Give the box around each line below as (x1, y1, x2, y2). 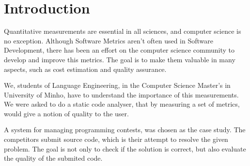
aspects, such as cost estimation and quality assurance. (4, 64, 167, 74)
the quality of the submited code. (4, 153, 103, 163)
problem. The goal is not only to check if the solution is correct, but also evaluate (4, 143, 246, 153)
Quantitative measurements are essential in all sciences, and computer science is (4, 26, 241, 36)
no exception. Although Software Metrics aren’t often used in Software (4, 35, 213, 45)
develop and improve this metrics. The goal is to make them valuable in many (4, 54, 235, 64)
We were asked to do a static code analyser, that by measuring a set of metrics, (4, 99, 240, 109)
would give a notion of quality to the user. (4, 108, 129, 118)
